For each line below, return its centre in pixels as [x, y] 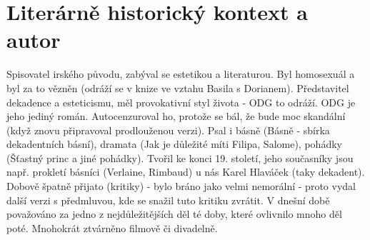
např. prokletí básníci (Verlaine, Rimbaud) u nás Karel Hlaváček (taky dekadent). [186, 172]
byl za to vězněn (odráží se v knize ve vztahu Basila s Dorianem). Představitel [178, 87]
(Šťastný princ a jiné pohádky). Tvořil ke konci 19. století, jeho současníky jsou [180, 157]
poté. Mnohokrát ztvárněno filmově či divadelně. [112, 227]
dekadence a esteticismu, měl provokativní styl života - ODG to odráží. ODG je [181, 102]
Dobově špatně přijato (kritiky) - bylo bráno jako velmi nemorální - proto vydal [181, 186]
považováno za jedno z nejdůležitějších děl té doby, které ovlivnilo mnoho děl [174, 214]
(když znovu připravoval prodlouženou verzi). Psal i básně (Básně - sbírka [168, 130]
